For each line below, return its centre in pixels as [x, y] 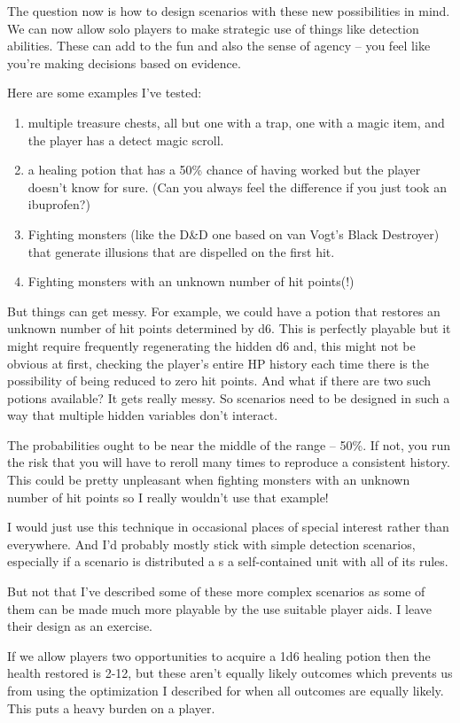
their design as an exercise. [80, 626]
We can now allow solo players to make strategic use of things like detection [213, 28]
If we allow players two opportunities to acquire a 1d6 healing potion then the [219, 655]
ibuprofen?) [59, 204]
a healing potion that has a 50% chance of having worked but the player [224, 170]
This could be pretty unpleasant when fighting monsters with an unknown [209, 480]
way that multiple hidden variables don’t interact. [143, 415]
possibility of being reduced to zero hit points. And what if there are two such [219, 381]
